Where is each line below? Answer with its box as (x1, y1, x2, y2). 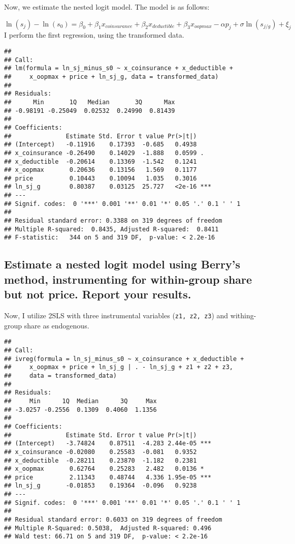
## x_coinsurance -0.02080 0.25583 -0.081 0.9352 (4, 448, 197, 456)
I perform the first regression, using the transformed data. (4, 29, 184, 40)
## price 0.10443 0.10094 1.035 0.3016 (4, 174, 197, 182)
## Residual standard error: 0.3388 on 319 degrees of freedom (4, 217, 222, 225)
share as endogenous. (24, 320, 89, 330)
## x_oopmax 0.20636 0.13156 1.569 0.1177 (4, 166, 197, 174)
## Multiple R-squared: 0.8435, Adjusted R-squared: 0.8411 (4, 225, 219, 233)
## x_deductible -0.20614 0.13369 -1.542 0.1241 (4, 158, 197, 165)
